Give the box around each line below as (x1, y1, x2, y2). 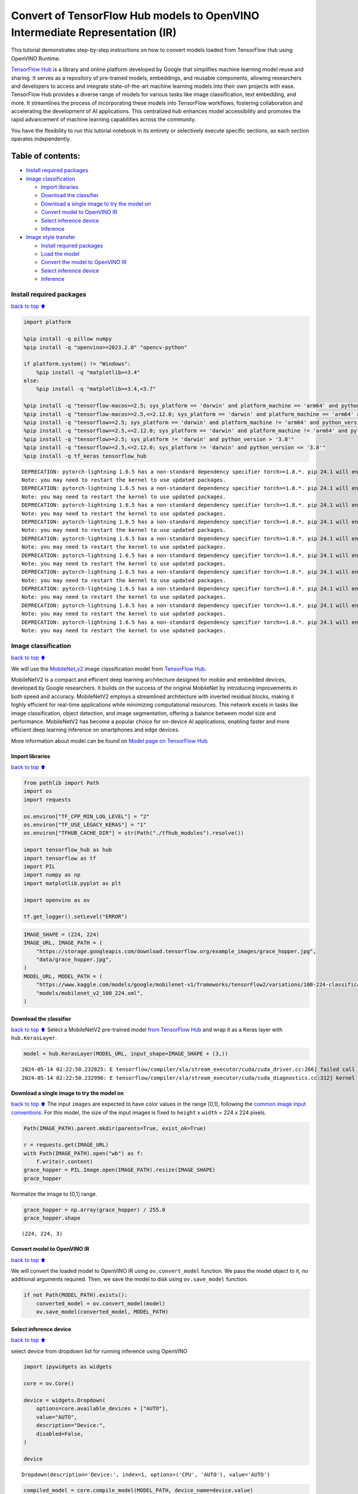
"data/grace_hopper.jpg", (36, 956, 112, 963)
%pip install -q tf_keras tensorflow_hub (23, 452, 147, 460)
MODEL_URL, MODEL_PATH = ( (23, 973, 103, 979)
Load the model (41, 250, 80, 258)
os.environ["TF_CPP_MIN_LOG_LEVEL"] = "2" (23, 813, 150, 820)
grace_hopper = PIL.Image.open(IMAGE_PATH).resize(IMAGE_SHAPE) (23, 1167, 216, 1174)
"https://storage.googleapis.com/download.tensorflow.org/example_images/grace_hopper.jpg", (36, 948, 316, 954)
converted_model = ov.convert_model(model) (36, 1300, 165, 1307)
